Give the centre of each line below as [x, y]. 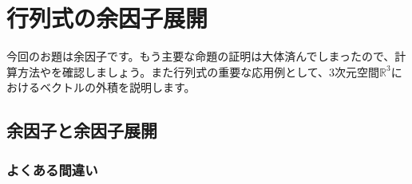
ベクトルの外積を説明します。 [117, 87]
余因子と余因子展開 [82, 130]
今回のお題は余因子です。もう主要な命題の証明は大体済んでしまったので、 [201, 56]
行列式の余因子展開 [107, 18]
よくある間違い [52, 169]
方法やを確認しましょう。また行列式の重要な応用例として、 [173, 71]
